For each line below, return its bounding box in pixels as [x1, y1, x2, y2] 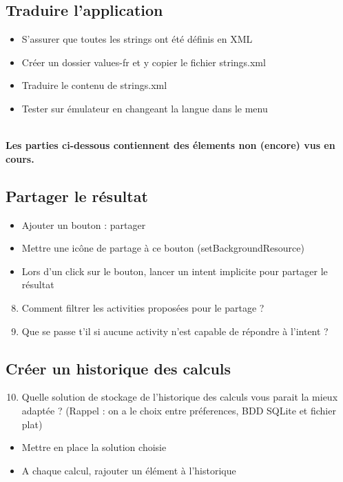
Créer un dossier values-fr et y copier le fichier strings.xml [21, 54, 266, 69]
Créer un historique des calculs [6, 357, 231, 379]
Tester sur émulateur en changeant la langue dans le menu [21, 101, 268, 115]
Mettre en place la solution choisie [21, 440, 167, 454]
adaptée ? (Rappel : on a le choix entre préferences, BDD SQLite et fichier [21, 403, 336, 417]
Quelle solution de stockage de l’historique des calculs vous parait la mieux [21, 390, 338, 404]
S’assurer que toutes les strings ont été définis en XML [21, 32, 253, 46]
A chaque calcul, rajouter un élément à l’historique [21, 463, 236, 477]
